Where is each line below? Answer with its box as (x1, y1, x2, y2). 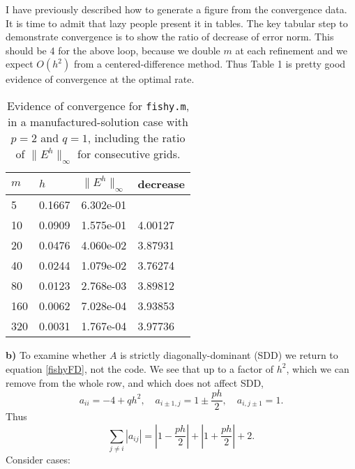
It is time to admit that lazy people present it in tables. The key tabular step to (6, 15, 348, 30)
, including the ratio (87, 129, 186, 146)
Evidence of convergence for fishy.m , (6, 97, 190, 114)
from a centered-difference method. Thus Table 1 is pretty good (73, 56, 346, 71)
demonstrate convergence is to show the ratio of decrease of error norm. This (6, 29, 334, 44)
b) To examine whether (6, 348, 107, 362)
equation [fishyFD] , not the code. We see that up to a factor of (6, 361, 274, 376)
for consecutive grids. (77, 145, 181, 162)
